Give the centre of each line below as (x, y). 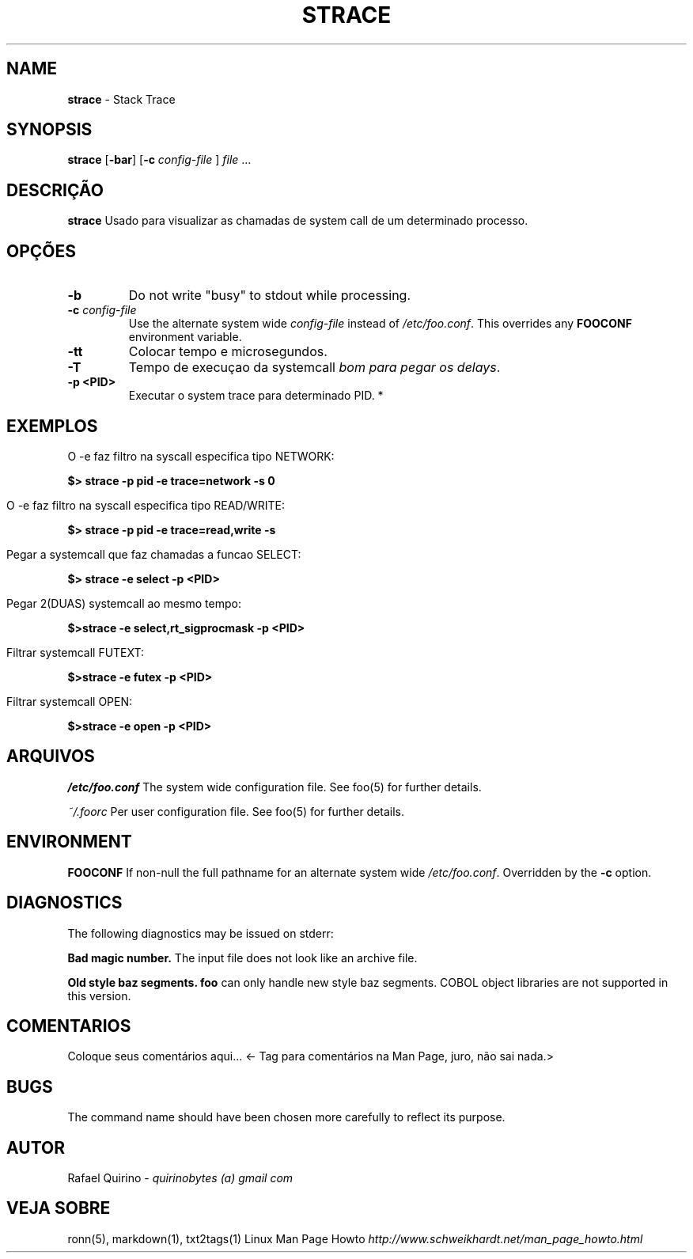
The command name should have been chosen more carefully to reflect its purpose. (286, 1117)
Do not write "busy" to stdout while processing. (270, 296)
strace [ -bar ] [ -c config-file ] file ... (159, 160)
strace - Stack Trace (121, 99)
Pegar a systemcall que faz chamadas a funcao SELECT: (154, 554)
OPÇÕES (42, 251)
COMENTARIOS (69, 1026)
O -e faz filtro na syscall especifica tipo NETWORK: (201, 456)
